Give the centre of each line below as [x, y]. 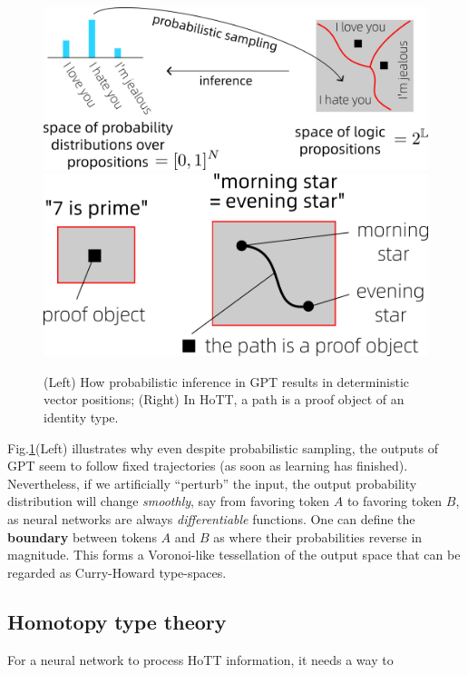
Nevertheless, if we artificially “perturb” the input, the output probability [212, 483]
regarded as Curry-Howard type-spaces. [117, 572]
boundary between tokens [82, 536]
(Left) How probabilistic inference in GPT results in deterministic [227, 381]
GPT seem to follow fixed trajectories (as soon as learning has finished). [208, 466]
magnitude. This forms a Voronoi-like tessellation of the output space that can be [234, 555]
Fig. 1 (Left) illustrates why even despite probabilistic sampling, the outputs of [223, 447]
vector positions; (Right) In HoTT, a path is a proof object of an [224, 399]
